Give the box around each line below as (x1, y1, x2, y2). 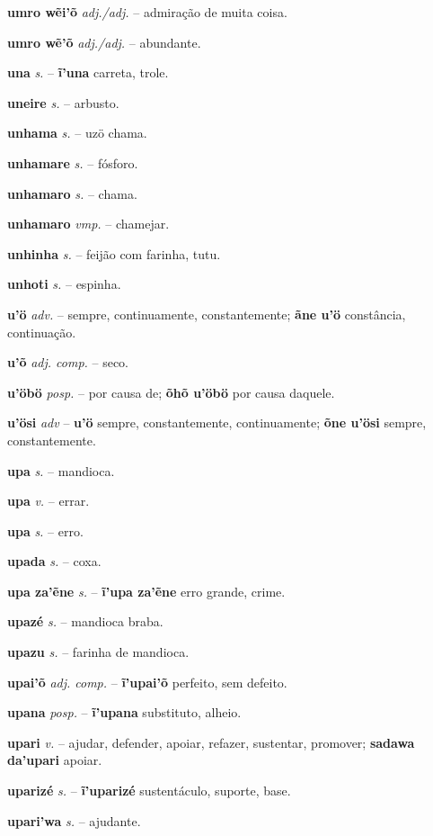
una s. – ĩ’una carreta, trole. (7, 63, 169, 82)
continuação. (7, 322, 76, 341)
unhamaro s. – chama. (7, 184, 137, 202)
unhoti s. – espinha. (7, 274, 121, 293)
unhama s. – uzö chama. (7, 123, 147, 142)
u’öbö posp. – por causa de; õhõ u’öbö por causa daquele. (7, 382, 335, 401)
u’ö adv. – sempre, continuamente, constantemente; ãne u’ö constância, (7, 304, 406, 323)
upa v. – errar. (7, 491, 90, 510)
